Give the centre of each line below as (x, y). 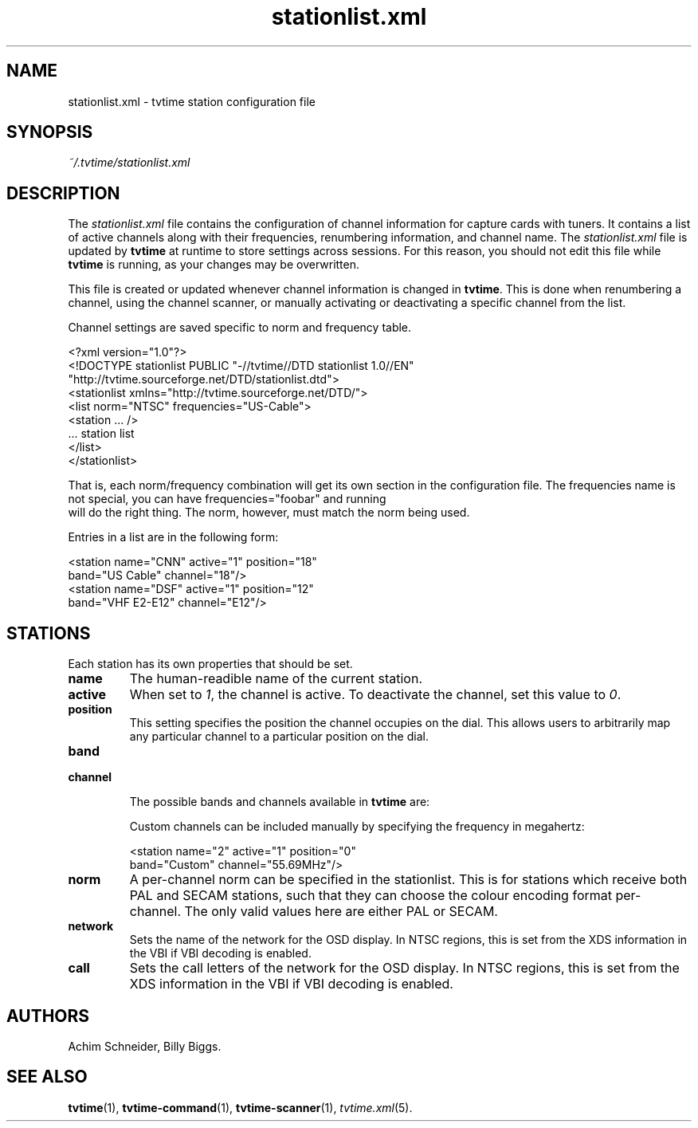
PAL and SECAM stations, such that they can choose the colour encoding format (371, 896)
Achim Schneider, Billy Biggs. (145, 1046)
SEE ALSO (47, 1077)
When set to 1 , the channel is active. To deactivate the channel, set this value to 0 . (375, 695)
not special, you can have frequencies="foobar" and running (227, 499)
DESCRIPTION (63, 193)
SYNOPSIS (50, 132)
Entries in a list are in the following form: (173, 537)
